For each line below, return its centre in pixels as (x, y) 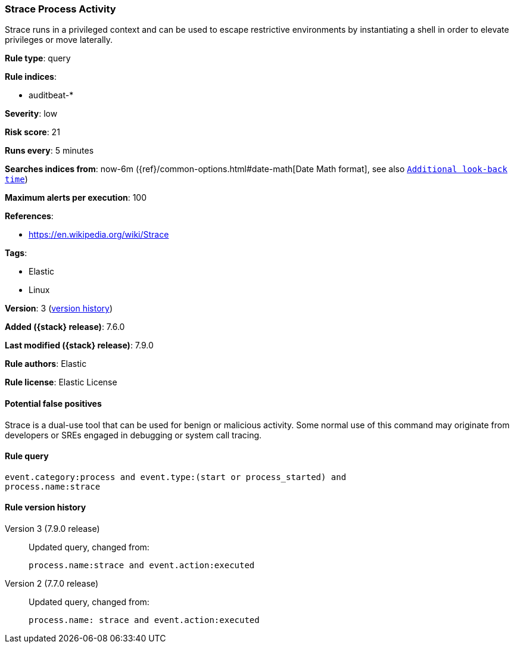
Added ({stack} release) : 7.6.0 (65, 327)
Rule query (27, 456)
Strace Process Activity (60, 9)
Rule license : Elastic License (61, 382)
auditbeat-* (51, 95)
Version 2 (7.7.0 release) (52, 584)
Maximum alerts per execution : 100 (76, 198)
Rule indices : (31, 77)
